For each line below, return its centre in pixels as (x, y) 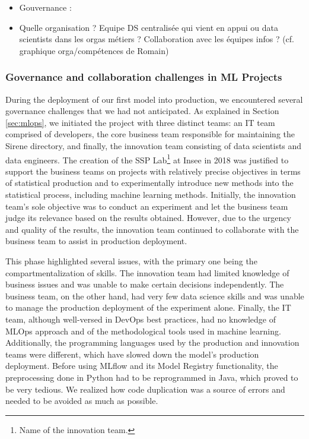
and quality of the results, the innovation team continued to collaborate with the (152, 229)
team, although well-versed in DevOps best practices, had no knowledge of (141, 319)
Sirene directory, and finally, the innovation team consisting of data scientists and (154, 145)
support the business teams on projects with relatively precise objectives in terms (153, 171)
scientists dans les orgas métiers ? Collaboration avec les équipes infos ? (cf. (157, 39)
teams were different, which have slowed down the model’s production (132, 354)
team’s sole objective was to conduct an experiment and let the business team (147, 206)
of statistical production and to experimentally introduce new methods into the (149, 183)
